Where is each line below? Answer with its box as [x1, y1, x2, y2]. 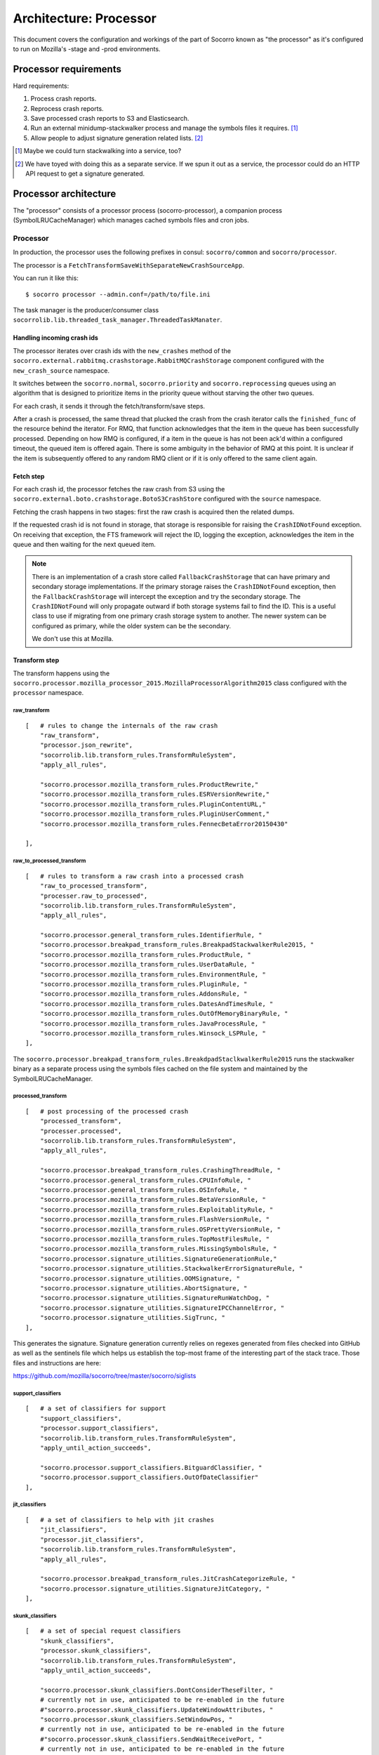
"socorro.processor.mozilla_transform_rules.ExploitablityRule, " [39, 1205, 274, 1214]
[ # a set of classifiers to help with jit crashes [25, 1516, 214, 1523]
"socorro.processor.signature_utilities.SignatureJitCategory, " [39, 1584, 270, 1593]
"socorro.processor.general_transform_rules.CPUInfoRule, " [39, 1176, 252, 1184]
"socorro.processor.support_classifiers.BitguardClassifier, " [39, 1464, 262, 1471]
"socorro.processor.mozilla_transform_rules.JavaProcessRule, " [39, 1019, 266, 1028]
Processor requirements [13, 63, 122, 75]
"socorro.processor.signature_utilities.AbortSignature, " [39, 1284, 248, 1292]
